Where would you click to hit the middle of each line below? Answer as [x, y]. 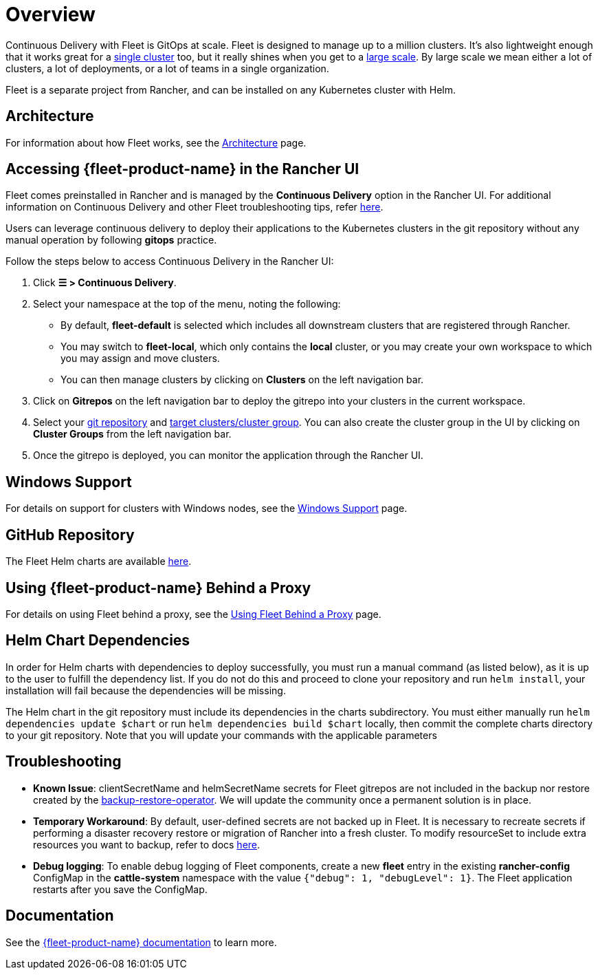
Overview [51, 14]
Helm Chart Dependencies [98, 641]
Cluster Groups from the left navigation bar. [132, 434]
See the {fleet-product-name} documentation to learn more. [141, 942]
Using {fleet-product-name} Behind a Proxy [158, 588]
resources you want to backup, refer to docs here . [147, 844]
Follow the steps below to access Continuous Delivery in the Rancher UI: [170, 261]
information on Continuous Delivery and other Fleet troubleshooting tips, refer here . [195, 207]
